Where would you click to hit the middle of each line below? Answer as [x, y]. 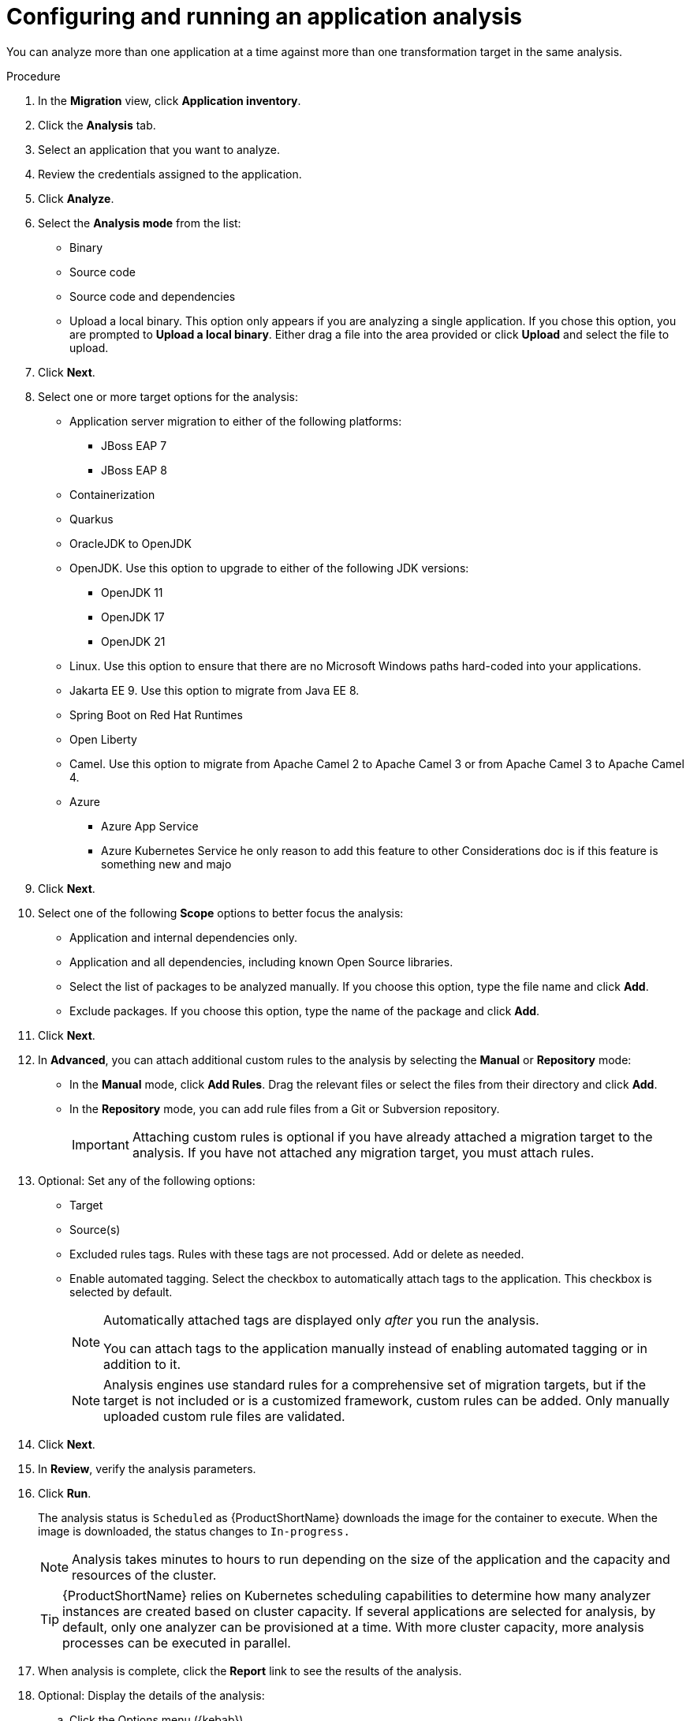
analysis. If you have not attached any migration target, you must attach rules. [363, 1152]
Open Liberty [103, 739]
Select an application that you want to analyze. [159, 149]
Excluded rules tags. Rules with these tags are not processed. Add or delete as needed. [297, 1254]
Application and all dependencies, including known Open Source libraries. [261, 962]
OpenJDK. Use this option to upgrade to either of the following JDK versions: [269, 568]
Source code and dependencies [153, 296]
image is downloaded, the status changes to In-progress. [194, 1531]
